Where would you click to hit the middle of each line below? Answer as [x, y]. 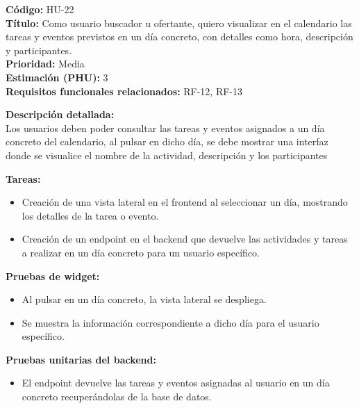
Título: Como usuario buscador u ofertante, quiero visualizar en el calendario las [179, 23]
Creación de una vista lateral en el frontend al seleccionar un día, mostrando [185, 202]
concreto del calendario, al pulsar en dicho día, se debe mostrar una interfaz [167, 141]
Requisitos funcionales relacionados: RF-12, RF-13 [124, 91]
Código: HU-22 [40, 9]
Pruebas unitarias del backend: [81, 359]
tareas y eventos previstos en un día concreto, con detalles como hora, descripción [179, 36]
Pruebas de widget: [53, 276]
